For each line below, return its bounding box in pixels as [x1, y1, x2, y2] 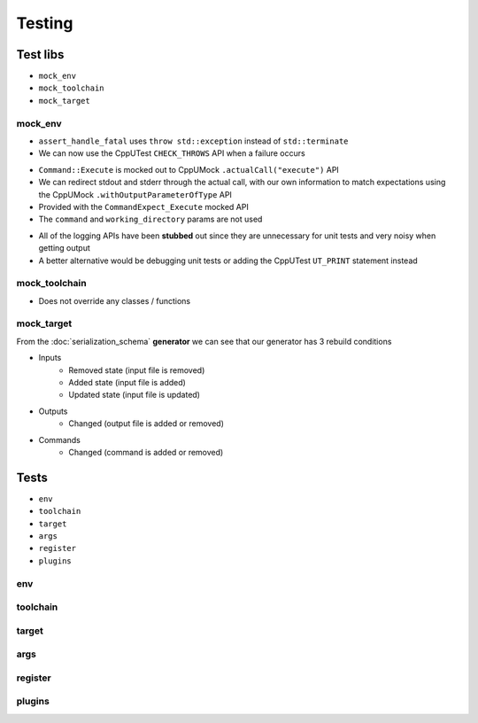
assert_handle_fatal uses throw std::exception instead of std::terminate [38, 136, 349, 146]
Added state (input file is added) [68, 377, 186, 387]
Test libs [16, 47, 65, 62]
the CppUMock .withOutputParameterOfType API [38, 189, 232, 199]
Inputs [38, 353, 62, 363]
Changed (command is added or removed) [68, 447, 224, 457]
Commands [38, 434, 81, 445]
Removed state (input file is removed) [68, 364, 205, 376]
